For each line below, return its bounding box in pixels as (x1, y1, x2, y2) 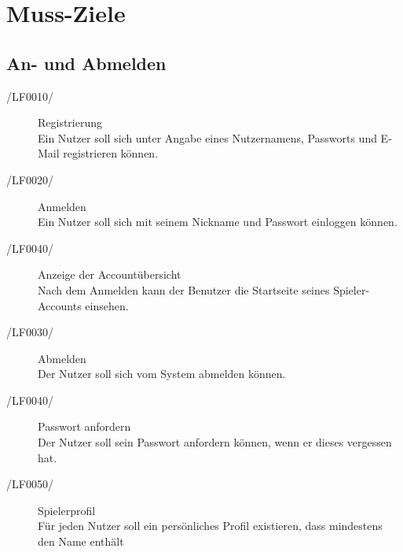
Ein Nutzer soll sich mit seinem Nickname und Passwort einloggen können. (38, 213, 398, 230)
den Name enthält (38, 533, 124, 550)
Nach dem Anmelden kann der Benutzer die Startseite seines (38, 281, 330, 298)
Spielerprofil (38, 502, 96, 518)
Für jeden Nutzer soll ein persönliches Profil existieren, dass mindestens (38, 517, 383, 534)
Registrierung (38, 114, 103, 131)
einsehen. (85, 297, 129, 313)
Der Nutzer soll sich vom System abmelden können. (38, 365, 286, 382)
